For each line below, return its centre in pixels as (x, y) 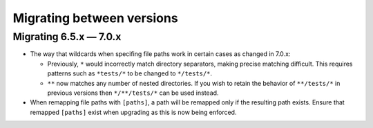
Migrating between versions (96, 18)
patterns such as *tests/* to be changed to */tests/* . (130, 73)
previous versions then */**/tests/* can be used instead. (133, 93)
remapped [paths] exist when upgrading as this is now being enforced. (133, 112)
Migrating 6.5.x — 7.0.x (67, 37)
